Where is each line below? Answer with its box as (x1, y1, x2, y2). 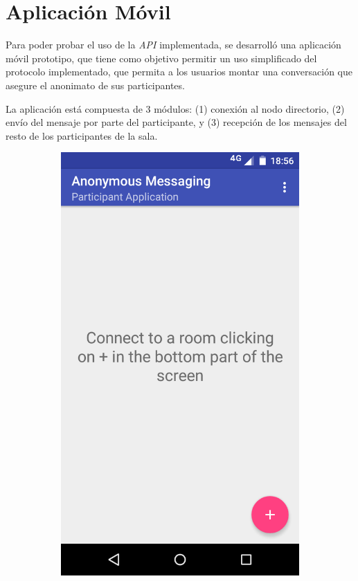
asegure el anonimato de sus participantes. (6, 77, 185, 92)
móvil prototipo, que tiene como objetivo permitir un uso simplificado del (6, 50, 317, 65)
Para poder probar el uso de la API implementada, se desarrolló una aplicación (6, 37, 341, 52)
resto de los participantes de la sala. (6, 128, 158, 142)
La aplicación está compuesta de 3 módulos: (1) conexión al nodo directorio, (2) (6, 101, 345, 116)
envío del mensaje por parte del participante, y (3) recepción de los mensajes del (6, 115, 347, 129)
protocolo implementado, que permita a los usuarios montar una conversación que (6, 64, 353, 79)
